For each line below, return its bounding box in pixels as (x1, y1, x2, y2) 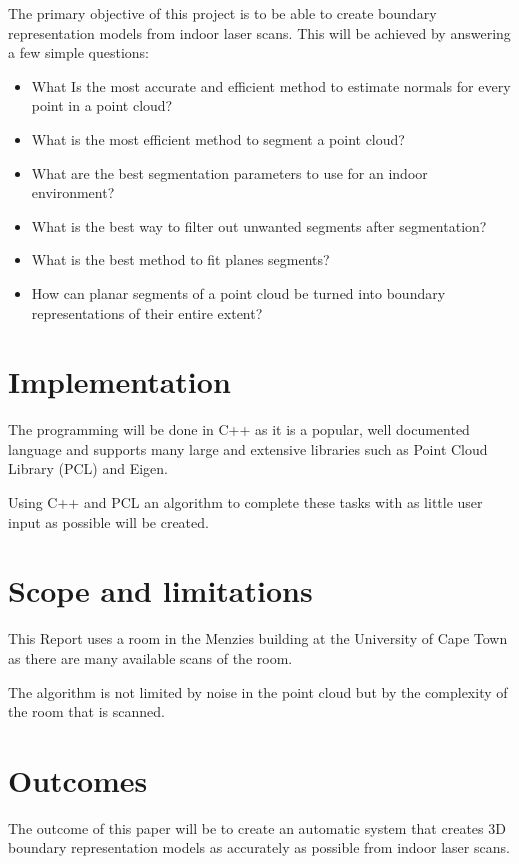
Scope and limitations (8, 570, 313, 611)
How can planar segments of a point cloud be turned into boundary (31, 282, 446, 303)
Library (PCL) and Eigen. (8, 458, 168, 479)
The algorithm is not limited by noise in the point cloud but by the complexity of (8, 681, 508, 702)
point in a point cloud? (31, 95, 173, 116)
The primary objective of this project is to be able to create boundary (8, 3, 437, 23)
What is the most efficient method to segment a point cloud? (31, 128, 405, 149)
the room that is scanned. (8, 701, 165, 722)
